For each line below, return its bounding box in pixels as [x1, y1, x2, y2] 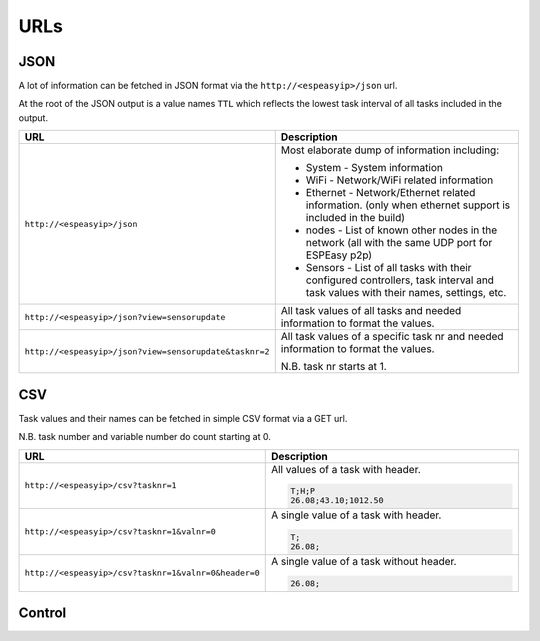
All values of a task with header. [270, 462, 422, 476]
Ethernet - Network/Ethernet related [305, 186, 476, 200]
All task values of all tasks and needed [280, 304, 462, 318]
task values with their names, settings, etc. [305, 286, 507, 300]
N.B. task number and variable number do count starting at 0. [18, 431, 272, 443]
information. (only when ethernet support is [305, 198, 511, 212]
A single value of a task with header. [270, 508, 442, 522]
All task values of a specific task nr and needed [280, 330, 504, 344]
